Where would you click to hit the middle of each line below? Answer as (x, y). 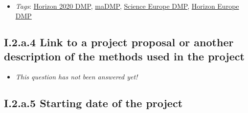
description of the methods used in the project (124, 56)
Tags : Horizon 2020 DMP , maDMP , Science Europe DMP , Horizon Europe (127, 6)
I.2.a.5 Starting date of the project (93, 103)
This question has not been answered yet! (77, 76)
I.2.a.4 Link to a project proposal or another (119, 42)
